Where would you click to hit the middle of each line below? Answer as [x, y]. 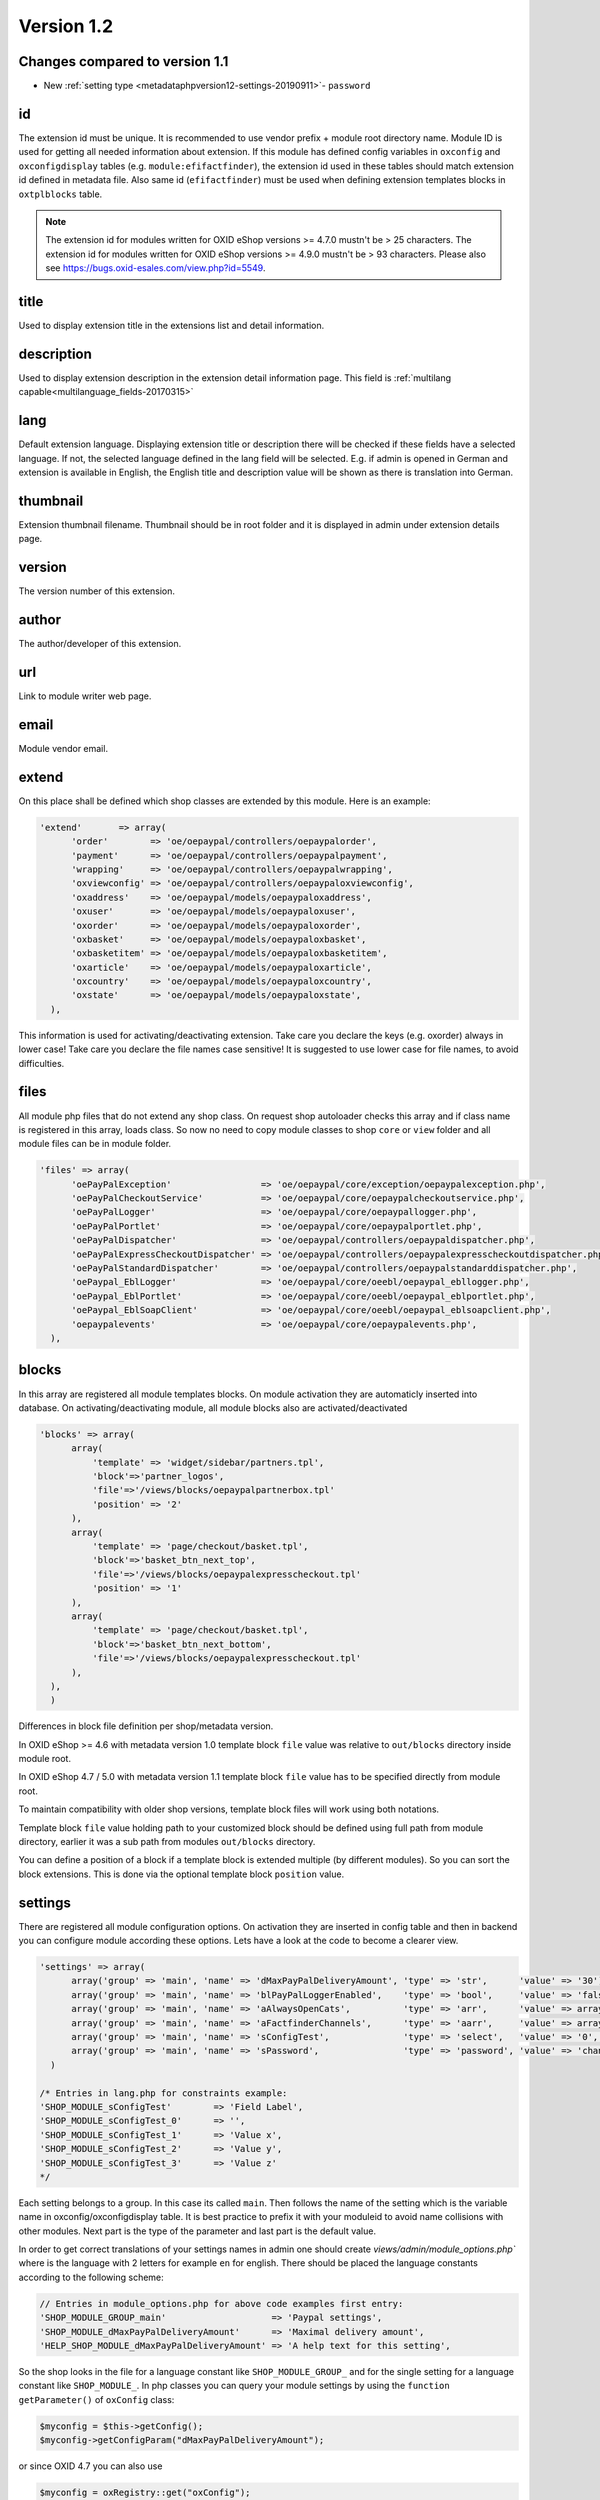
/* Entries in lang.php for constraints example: [163, 2093]
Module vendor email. [63, 748]
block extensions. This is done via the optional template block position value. [181, 1874]
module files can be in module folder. [95, 1144]
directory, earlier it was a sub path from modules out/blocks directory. [167, 1842]
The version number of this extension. [96, 591]
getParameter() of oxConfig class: [96, 2399]
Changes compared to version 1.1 [123, 61]
